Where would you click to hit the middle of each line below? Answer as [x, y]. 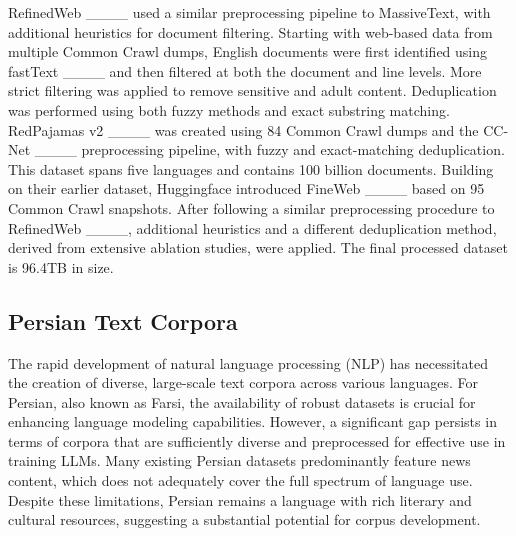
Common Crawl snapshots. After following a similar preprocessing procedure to [251, 207]
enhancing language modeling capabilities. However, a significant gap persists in [252, 421]
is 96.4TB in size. [61, 266]
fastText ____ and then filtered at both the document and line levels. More [245, 70]
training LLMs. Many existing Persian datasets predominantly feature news [239, 460]
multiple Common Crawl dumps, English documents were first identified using [248, 51]
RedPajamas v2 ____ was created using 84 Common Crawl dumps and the [243, 129]
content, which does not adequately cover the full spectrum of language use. [240, 480]
